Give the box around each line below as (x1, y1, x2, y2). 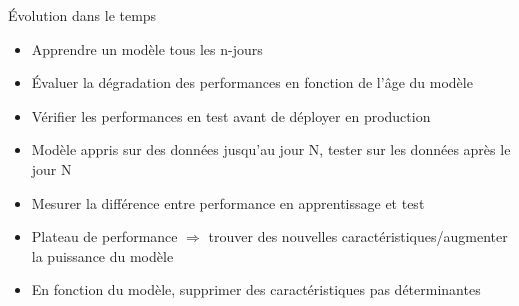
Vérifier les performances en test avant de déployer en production (31, 105, 431, 126)
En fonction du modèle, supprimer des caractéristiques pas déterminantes (31, 279, 481, 300)
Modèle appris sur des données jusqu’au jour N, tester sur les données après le (31, 139, 511, 160)
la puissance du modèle (31, 245, 174, 266)
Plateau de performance (31, 226, 178, 247)
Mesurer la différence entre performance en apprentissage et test (31, 192, 425, 213)
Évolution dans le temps (8, 5, 157, 25)
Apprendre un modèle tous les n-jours (31, 38, 263, 59)
